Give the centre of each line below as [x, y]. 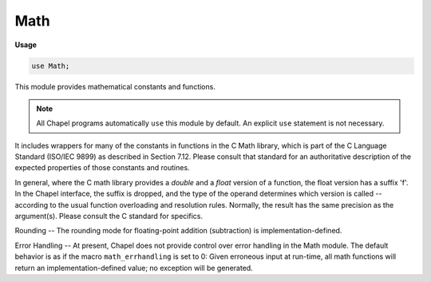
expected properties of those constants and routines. [103, 168]
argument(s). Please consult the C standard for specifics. [109, 216]
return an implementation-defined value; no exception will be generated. [134, 268]
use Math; [51, 66]
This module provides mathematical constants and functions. [115, 86]
